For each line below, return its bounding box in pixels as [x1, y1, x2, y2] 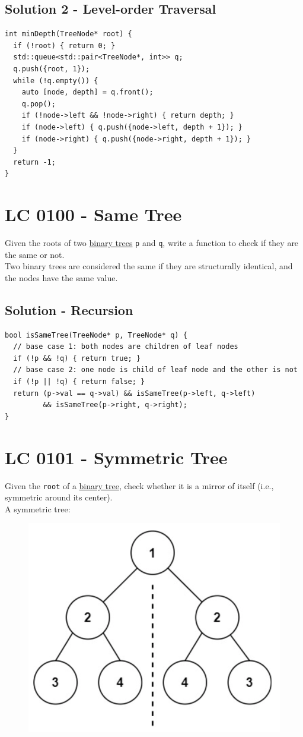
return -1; [13, 158, 56, 166]
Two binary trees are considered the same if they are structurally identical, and [5, 260, 293, 272]
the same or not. [5, 248, 65, 260]
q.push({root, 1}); [13, 64, 90, 73]
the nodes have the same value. [5, 271, 118, 284]
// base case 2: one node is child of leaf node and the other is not [13, 366, 298, 374]
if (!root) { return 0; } [13, 41, 116, 50]
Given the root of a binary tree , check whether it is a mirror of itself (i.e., [5, 479, 274, 492]
